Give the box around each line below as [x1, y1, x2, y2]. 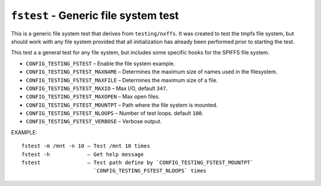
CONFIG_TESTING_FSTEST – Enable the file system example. [26, 60, 175, 67]
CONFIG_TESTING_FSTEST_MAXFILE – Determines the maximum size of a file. [26, 76, 218, 84]
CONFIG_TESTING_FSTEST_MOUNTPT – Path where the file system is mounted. [26, 101, 218, 108]
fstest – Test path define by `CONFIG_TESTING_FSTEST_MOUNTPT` [21, 159, 254, 166]
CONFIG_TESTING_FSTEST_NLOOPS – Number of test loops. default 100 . [26, 110, 204, 117]
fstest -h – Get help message [21, 151, 144, 158]
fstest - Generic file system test [11, 9, 180, 22]
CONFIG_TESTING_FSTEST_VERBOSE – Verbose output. [26, 118, 162, 125]
